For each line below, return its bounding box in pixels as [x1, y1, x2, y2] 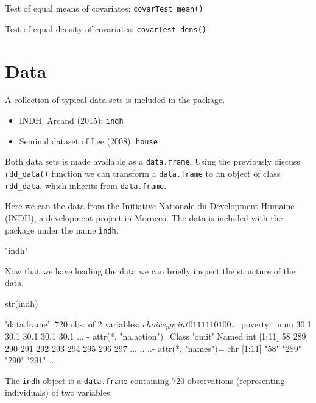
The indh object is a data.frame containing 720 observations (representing [5, 374, 285, 387]
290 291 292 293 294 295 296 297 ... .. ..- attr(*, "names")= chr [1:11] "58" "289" [5, 341, 301, 354]
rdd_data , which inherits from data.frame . [5, 179, 167, 191]
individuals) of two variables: [5, 386, 113, 399]
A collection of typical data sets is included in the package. [5, 93, 225, 106]
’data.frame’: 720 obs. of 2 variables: [5, 317, 140, 330]
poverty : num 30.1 [241, 317, 312, 330]
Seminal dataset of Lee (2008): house [19, 134, 158, 147]
